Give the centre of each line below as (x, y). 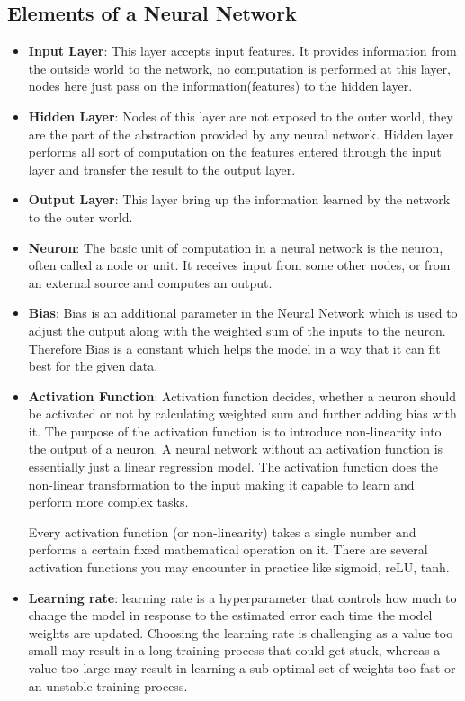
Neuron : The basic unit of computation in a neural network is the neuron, (236, 247)
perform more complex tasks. (108, 502)
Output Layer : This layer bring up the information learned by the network (239, 199)
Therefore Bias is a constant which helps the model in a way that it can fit (234, 348)
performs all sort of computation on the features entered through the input (235, 152)
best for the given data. (93, 366)
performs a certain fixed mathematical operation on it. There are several (228, 549)
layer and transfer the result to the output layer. (162, 169)
